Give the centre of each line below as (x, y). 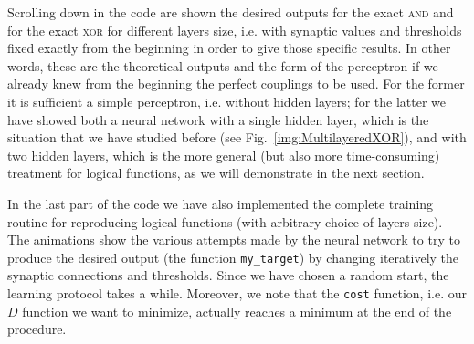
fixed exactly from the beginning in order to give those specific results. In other (229, 48)
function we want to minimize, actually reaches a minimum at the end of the (237, 311)
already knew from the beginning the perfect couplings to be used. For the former (236, 83)
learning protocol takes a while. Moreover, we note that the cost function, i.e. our (237, 292)
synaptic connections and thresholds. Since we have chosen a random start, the (228, 275)
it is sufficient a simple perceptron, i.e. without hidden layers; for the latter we (226, 101)
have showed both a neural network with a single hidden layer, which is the (218, 119)
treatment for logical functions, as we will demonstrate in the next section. (216, 173)
